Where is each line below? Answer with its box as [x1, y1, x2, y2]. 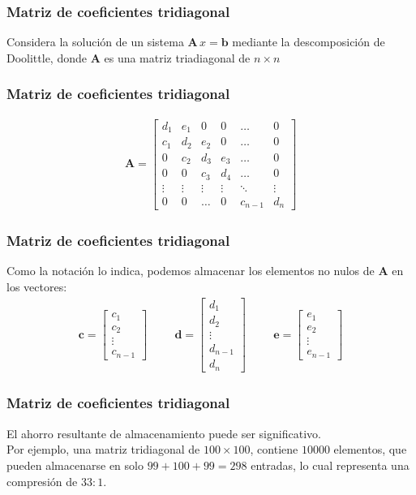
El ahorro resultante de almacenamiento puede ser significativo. [6, 424, 321, 441]
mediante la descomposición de [232, 33, 385, 50]
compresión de [6, 472, 78, 489]
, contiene [250, 441, 298, 458]
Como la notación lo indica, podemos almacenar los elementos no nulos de [6, 262, 375, 279]
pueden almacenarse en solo [6, 456, 144, 473]
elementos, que [333, 441, 407, 458]
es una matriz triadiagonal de [104, 49, 251, 66]
